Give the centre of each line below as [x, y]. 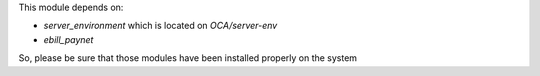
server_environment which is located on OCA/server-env [160, 26]
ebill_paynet [68, 39]
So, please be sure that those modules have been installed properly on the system [188, 58]
